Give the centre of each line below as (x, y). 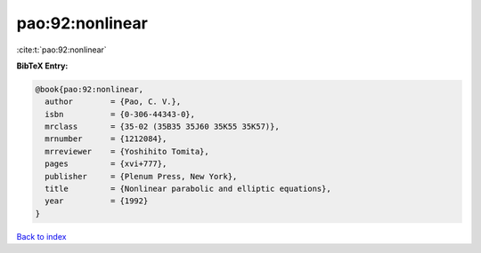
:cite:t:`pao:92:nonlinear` (61, 50)
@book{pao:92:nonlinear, (90, 89)
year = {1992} (97, 201)
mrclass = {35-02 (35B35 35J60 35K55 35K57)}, (162, 127)
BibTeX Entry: (42, 66)
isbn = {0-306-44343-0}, (120, 114)
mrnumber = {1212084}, (106, 139)
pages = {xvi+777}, (106, 164)
